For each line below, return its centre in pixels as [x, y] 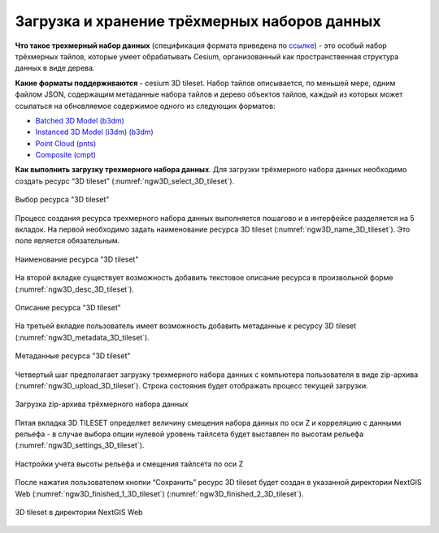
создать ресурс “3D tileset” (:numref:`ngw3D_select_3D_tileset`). [125, 181]
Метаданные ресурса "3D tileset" [73, 356]
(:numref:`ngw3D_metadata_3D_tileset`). [82, 337]
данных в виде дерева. [55, 68]
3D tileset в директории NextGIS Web [79, 513]
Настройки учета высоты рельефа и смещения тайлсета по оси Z [129, 464]
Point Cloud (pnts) [66, 143]
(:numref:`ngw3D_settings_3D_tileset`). [80, 445]
